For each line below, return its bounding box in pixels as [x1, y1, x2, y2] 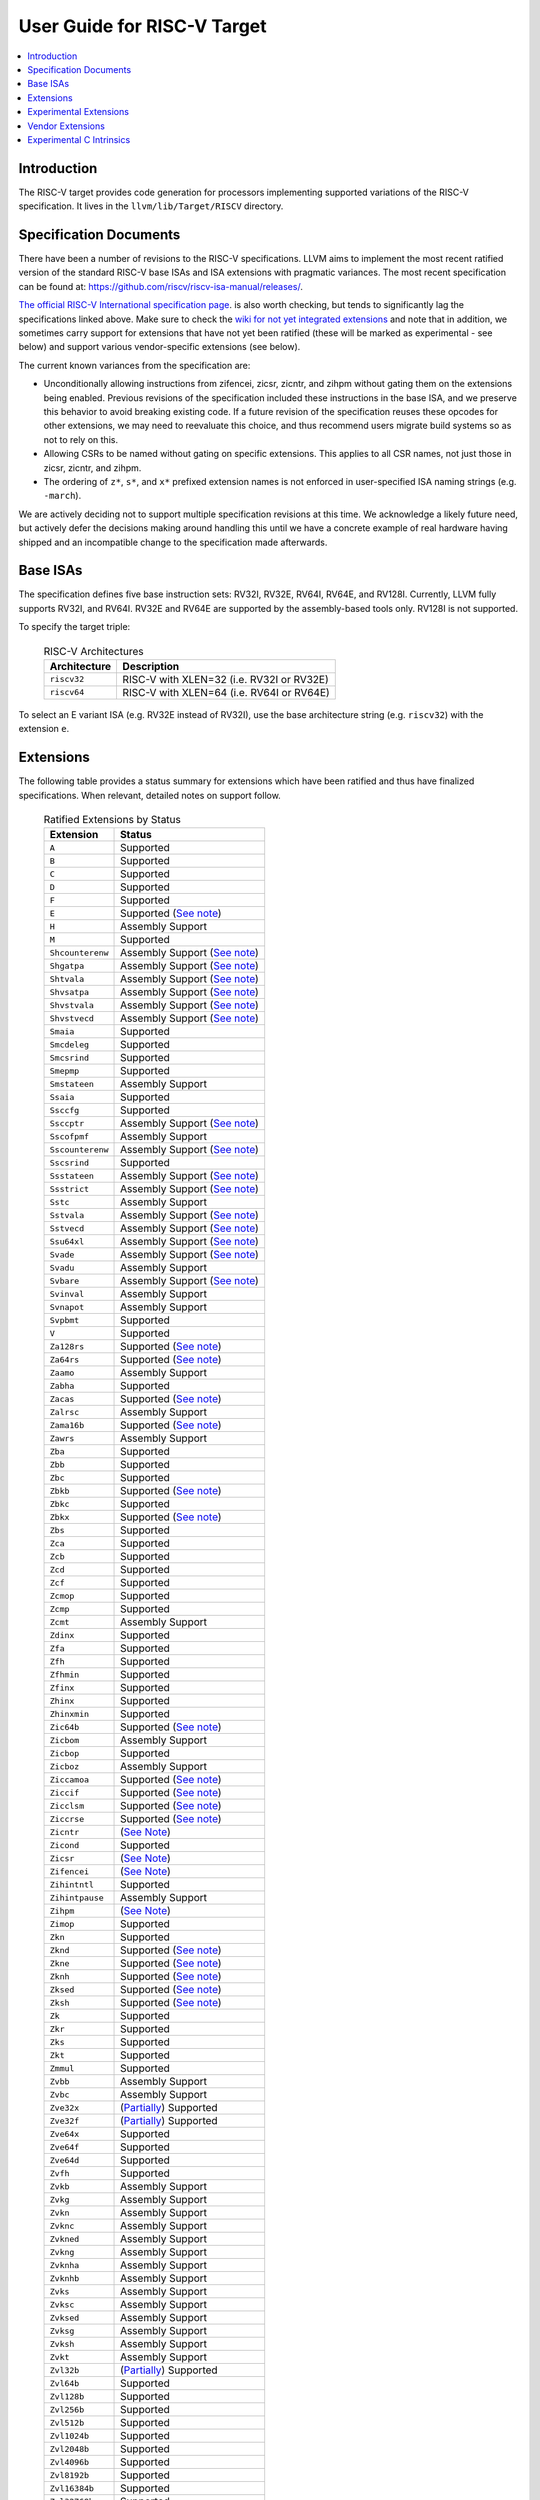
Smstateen [49, 1078, 95, 1089]
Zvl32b [49, 2365, 80, 2375]
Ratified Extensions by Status [43, 813, 182, 827]
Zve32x [49, 2102, 80, 2113]
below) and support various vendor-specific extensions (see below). [18, 341, 301, 353]
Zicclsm [49, 1800, 85, 1811]
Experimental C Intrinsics [27, 133, 131, 145]
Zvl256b [49, 2404, 85, 2415]
